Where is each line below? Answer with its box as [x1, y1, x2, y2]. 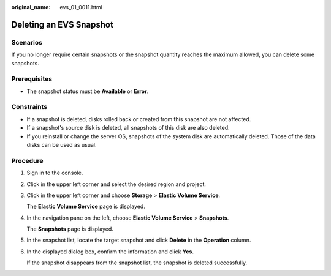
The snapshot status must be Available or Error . [26, 88, 149, 95]
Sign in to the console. [26, 169, 83, 177]
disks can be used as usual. [26, 141, 97, 148]
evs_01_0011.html [59, 4, 102, 10]
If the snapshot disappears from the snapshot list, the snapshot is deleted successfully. [26, 259, 248, 266]
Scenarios [11, 38, 43, 47]
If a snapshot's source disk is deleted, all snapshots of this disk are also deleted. [26, 124, 230, 132]
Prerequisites [11, 75, 52, 83]
